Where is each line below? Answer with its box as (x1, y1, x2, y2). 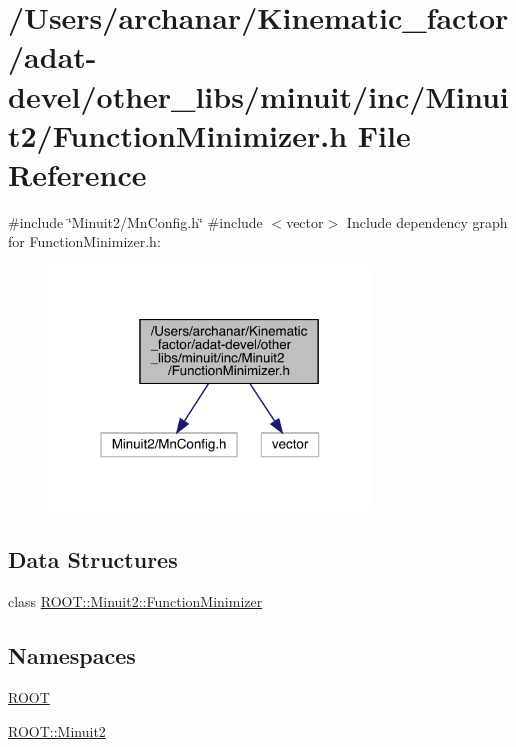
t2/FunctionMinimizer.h (8, 114, 348, 155)
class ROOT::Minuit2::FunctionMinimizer (8, 591, 263, 612)
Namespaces (8, 640, 136, 671)
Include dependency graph (346, 211, 508, 232)
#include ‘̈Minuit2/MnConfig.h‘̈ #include (8, 211, 263, 232)
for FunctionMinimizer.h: (8, 231, 161, 252)
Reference (8, 153, 147, 194)
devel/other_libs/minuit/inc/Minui (8, 75, 509, 116)
